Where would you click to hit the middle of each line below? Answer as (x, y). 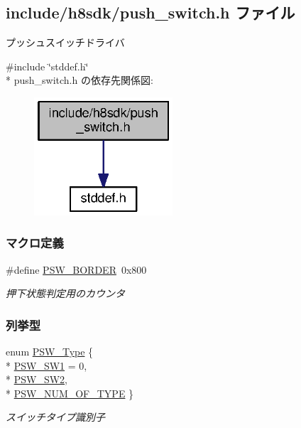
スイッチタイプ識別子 (55, 417)
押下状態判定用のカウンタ (65, 293)
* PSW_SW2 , (37, 379)
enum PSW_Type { (50, 351)
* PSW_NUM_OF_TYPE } (70, 393)
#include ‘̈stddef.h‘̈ (47, 66)
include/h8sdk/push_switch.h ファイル (150, 12)
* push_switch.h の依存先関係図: (80, 80)
